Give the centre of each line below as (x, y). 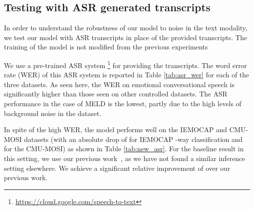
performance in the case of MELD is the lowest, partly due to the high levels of (123, 104)
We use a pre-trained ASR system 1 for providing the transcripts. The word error (126, 64)
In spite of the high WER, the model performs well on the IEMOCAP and (116, 129)
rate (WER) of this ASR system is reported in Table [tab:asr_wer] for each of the (127, 75)
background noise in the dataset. (53, 113)
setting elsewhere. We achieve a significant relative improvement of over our (117, 168)
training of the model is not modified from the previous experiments (106, 47)
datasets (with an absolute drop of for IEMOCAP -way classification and (133, 139)
